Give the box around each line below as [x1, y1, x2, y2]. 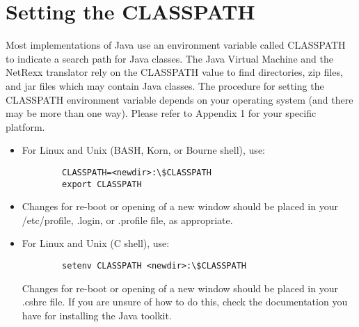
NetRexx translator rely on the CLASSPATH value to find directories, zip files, [6, 65, 343, 79]
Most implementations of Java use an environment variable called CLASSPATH [6, 38, 346, 52]
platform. [6, 119, 45, 134]
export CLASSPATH [62, 179, 142, 189]
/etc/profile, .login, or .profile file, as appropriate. [22, 212, 233, 227]
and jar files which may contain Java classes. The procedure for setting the [6, 78, 324, 93]
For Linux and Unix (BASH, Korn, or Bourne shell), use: [22, 143, 265, 157]
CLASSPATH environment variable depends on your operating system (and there [6, 92, 353, 106]
